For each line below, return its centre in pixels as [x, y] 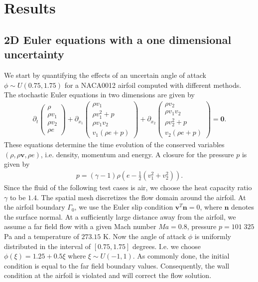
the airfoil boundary [35, 207]
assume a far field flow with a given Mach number [80, 226]
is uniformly [213, 236]
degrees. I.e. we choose [167, 246]
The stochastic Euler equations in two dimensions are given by [99, 95]
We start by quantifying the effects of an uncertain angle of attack [105, 75]
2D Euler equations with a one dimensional [118, 39]
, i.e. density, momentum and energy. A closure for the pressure [137, 154]
